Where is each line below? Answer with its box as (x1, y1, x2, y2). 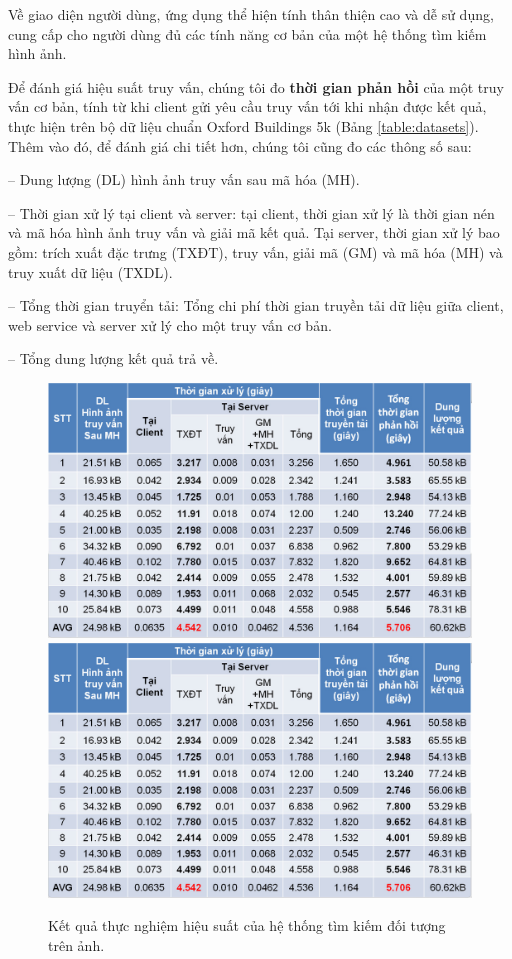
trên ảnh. (48, 934, 105, 955)
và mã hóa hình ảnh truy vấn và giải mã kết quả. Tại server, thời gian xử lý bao (8, 222, 500, 243)
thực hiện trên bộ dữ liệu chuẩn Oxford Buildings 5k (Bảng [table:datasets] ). (8, 115, 479, 136)
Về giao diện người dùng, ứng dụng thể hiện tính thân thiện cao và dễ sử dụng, (8, 4, 494, 24)
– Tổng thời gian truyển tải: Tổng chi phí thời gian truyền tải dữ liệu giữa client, (8, 295, 504, 316)
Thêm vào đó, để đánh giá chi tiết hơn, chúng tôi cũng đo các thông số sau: (8, 135, 472, 156)
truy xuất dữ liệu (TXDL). (8, 261, 173, 282)
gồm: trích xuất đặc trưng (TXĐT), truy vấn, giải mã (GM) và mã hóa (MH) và (8, 241, 503, 262)
